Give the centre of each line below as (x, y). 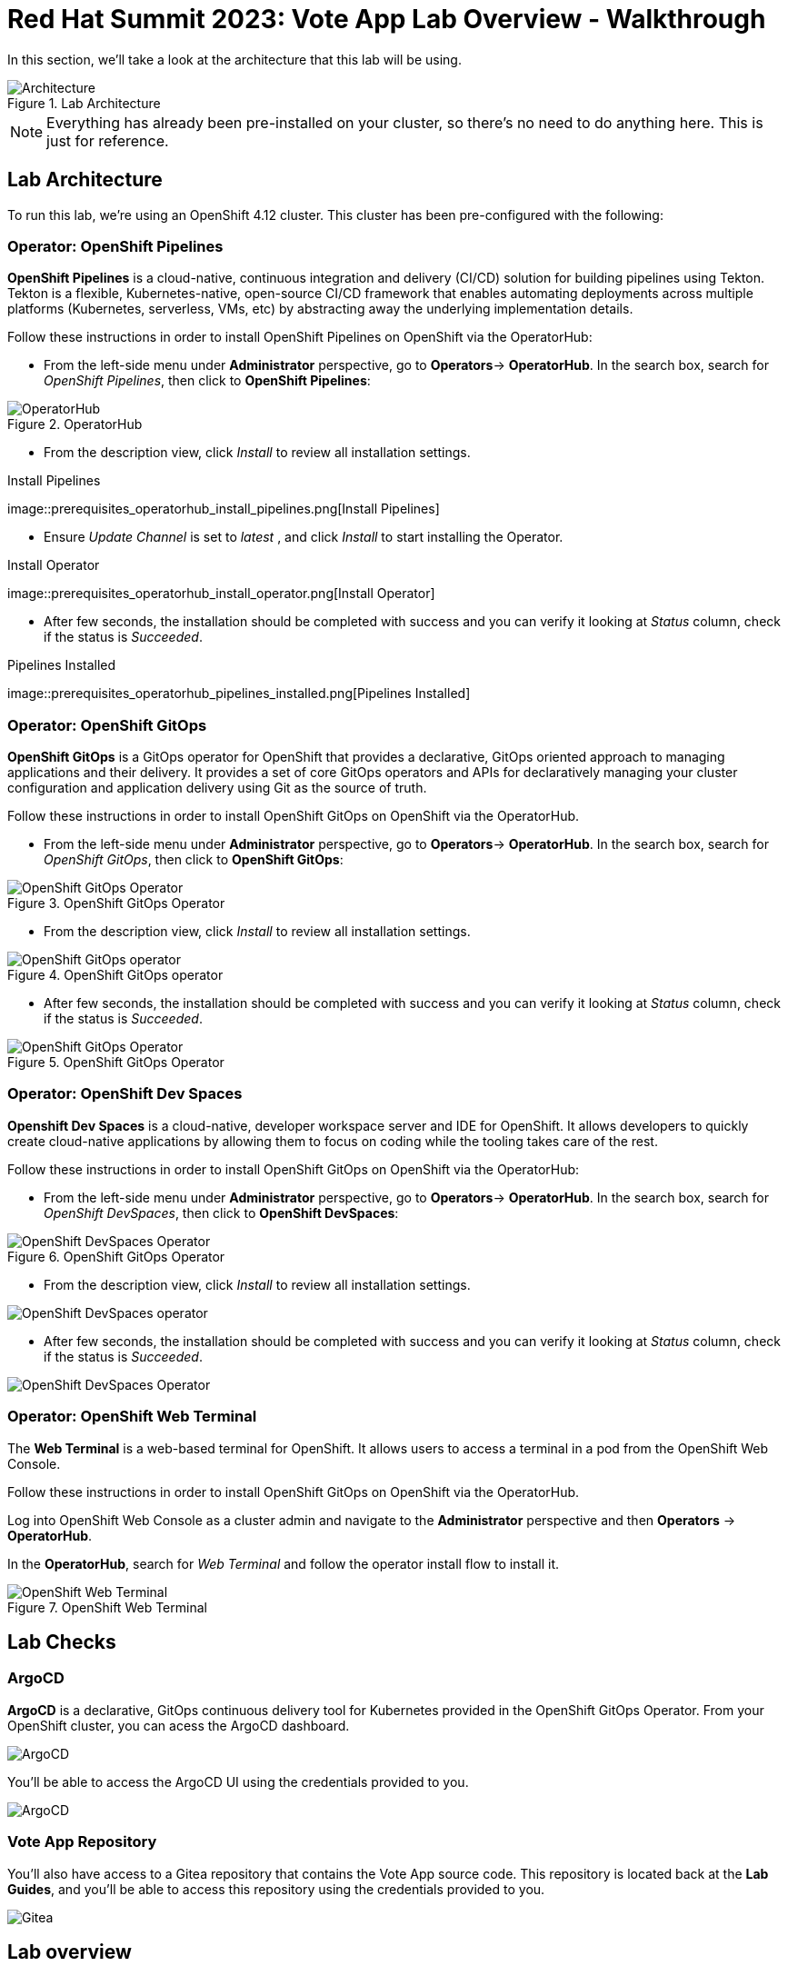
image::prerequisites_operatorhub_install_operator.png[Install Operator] (221, 594)
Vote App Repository (82, 1842)
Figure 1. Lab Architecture (84, 103)
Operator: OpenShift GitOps (107, 725)
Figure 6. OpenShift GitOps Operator (116, 1256)
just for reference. (108, 140)
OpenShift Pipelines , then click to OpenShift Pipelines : (207, 381)
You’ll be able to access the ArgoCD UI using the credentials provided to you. (238, 1781)
